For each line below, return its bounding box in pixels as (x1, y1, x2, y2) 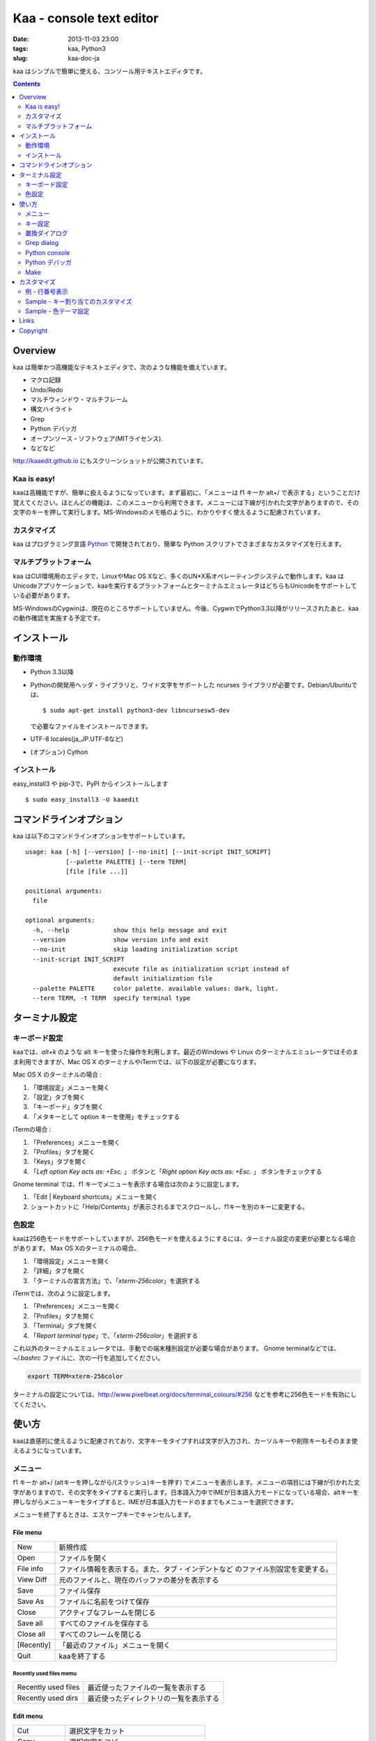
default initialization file (113, 975, 212, 983)
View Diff (17, 1575, 47, 1584)
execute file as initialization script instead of (113, 965, 290, 973)
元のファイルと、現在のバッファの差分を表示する (58, 1575, 219, 1584)
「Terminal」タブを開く (30, 1322, 98, 1330)
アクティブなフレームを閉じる (58, 1607, 156, 1617)
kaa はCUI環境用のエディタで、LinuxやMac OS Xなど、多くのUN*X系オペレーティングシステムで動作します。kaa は (13, 572, 345, 580)
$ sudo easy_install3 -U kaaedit (25, 796, 139, 804)
